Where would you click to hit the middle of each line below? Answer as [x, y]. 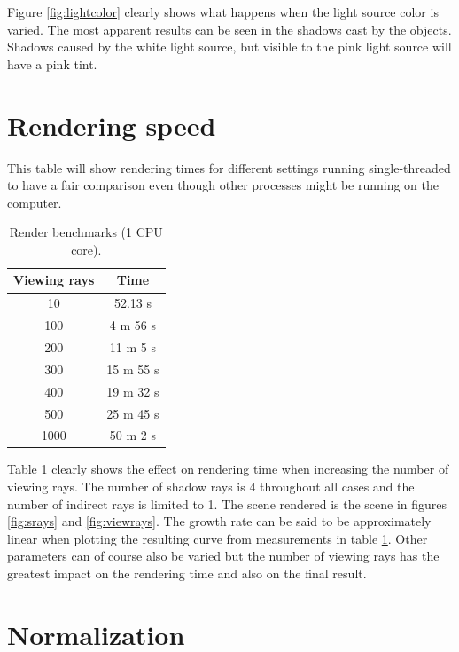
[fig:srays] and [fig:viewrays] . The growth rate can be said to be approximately [219, 521]
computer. [35, 202]
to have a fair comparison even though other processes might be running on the [223, 185]
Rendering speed [112, 125]
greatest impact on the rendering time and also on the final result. [187, 573]
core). [86, 249]
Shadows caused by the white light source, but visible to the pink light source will [229, 47]
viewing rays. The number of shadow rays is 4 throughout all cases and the [211, 487]
